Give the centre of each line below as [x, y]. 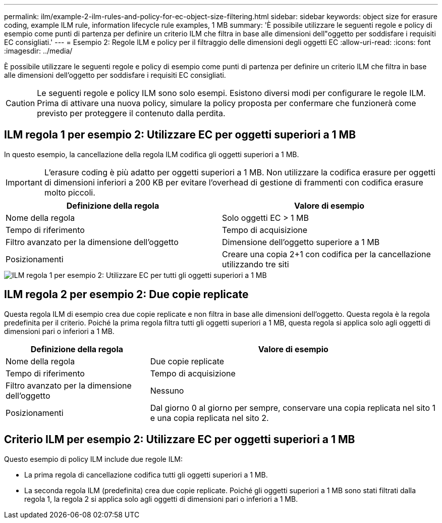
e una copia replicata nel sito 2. [209, 418]
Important [24, 182]
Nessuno [167, 390]
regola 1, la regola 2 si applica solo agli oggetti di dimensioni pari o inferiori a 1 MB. [161, 499]
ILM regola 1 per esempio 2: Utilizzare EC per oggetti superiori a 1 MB [180, 135]
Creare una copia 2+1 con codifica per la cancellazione [326, 254]
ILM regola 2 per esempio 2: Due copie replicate [126, 295]
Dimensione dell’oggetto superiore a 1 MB [301, 242]
